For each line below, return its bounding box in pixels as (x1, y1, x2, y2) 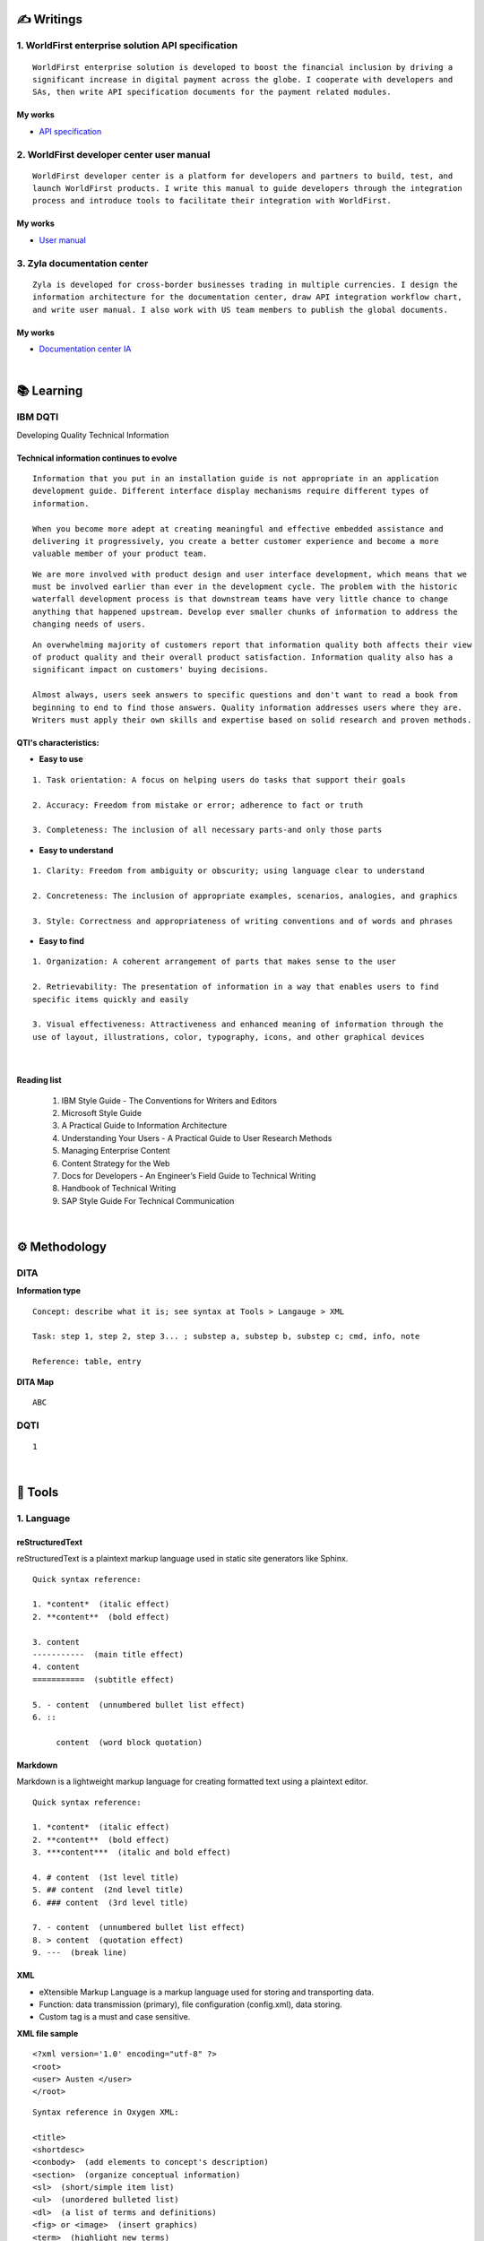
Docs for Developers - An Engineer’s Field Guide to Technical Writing (61, 1170, 316, 1181)
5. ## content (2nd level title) (32, 1885, 184, 1895)
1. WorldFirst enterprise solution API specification (16, 39, 238, 52)
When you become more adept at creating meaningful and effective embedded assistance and (32, 523, 444, 533)
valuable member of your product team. (32, 549, 208, 559)
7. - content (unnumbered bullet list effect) (32, 1923, 246, 1933)
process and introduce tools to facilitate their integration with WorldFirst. (32, 195, 392, 206)
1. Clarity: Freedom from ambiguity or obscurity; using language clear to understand (32, 866, 425, 876)
